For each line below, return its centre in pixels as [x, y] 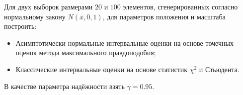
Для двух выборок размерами [48, 6]
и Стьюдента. [219, 69]
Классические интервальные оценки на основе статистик [102, 69]
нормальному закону [35, 16]
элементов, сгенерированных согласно [180, 6]
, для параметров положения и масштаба [164, 16]
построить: [20, 26]
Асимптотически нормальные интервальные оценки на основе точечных [124, 43]
